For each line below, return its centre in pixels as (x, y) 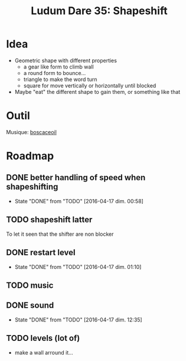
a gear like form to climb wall (58, 67)
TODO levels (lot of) (43, 338)
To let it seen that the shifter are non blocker (60, 234)
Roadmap (30, 156)
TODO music (30, 285)
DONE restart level (41, 253)
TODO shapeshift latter (49, 220)
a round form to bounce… (55, 73)
